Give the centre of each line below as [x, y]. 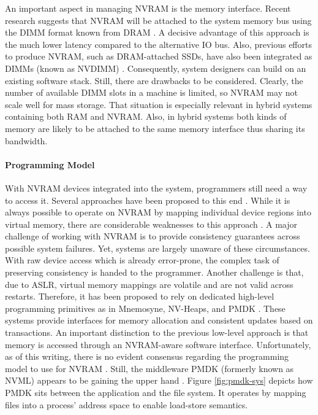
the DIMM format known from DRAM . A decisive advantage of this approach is [157, 32]
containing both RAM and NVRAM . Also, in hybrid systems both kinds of [146, 116]
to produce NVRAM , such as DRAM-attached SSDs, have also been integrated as [159, 56]
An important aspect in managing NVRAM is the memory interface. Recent [148, 8]
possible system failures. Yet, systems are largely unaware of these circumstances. [157, 248]
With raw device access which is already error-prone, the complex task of [142, 260]
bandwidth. [26, 140]
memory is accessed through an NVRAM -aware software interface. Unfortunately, [158, 344]
